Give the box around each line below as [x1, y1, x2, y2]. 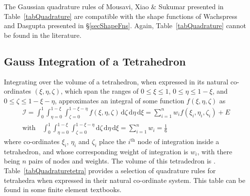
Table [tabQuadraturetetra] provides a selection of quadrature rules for [4, 165, 216, 175]
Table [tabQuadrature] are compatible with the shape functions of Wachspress [4, 11, 237, 21]
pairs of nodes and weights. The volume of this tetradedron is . [28, 156, 216, 166]
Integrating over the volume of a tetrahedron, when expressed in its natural [4, 76, 229, 86]
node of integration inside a [137, 136, 219, 147]
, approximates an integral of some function [54, 95, 184, 105]
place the [99, 136, 126, 147]
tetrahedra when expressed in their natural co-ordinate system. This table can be [4, 175, 246, 185]
